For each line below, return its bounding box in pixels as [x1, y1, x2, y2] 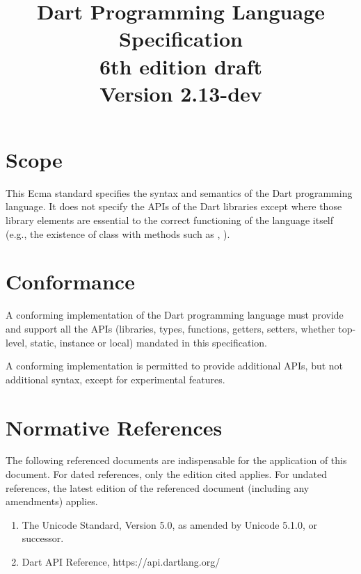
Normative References [6, 413, 223, 441]
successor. [22, 531, 64, 545]
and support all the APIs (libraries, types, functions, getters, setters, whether [6, 321, 335, 335]
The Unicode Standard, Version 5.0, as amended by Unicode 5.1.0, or [22, 517, 317, 532]
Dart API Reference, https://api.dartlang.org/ [22, 555, 220, 569]
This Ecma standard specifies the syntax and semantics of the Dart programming [6, 185, 353, 200]
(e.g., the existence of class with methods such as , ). [6, 226, 230, 241]
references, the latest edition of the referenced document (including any [6, 480, 310, 495]
